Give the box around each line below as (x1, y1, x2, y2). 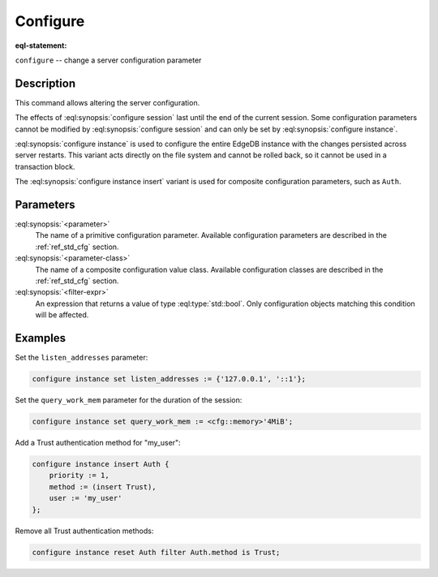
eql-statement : (15, 41, 67, 50)
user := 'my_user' (49, 493, 122, 503)
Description (15, 76, 76, 90)
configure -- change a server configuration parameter (15, 55, 202, 65)
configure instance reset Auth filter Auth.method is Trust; (32, 548, 281, 557)
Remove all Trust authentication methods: (15, 526, 154, 536)
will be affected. (35, 310, 89, 320)
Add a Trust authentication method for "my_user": (15, 438, 182, 448)
